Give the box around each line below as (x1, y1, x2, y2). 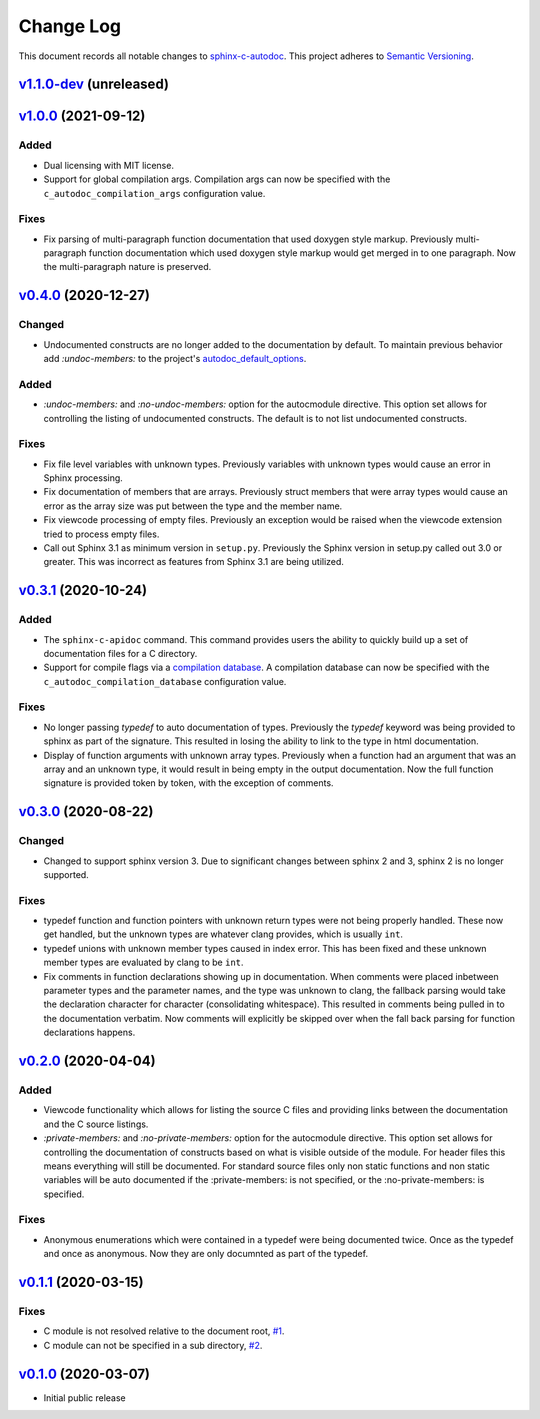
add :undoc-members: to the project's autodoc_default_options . (43, 352, 307, 364)
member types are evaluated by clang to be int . (43, 956, 244, 969)
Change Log (18, 15, 122, 37)
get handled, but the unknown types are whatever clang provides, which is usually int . (43, 928, 404, 940)
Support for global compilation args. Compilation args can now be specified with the (43, 173, 391, 185)
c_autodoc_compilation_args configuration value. (43, 187, 266, 199)
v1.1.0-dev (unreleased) (18, 76, 170, 93)
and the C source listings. (43, 1118, 149, 1130)
